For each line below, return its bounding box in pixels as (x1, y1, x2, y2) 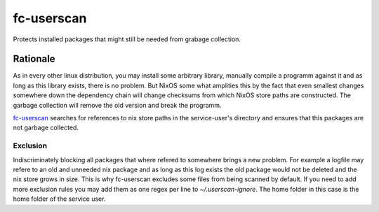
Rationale (13, 53, 55, 65)
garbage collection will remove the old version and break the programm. (13, 101, 222, 109)
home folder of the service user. (13, 195, 106, 203)
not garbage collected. (13, 123, 79, 132)
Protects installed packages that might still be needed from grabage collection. (13, 35, 241, 43)
